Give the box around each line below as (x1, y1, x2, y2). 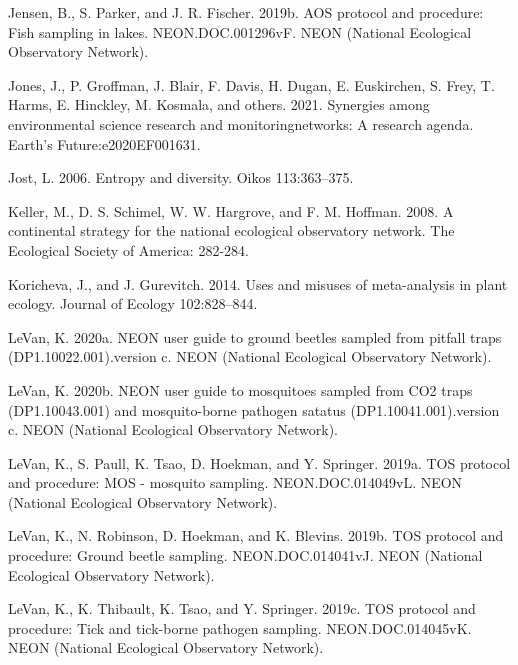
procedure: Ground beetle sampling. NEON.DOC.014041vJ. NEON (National (8, 545, 483, 566)
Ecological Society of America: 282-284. (8, 239, 249, 260)
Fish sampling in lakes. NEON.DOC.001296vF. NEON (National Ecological (8, 21, 472, 42)
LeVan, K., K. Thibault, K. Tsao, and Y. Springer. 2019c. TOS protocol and (8, 598, 476, 619)
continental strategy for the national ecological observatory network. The (8, 220, 455, 241)
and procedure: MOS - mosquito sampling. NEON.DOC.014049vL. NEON (8, 472, 463, 493)
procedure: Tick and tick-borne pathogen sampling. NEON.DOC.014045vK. (8, 617, 472, 638)
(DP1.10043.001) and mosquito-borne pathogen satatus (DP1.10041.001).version (8, 399, 500, 420)
